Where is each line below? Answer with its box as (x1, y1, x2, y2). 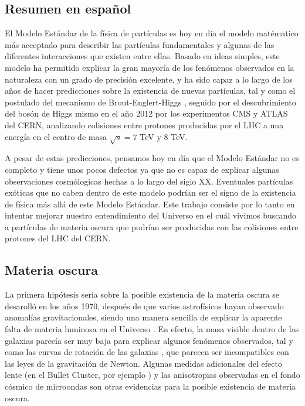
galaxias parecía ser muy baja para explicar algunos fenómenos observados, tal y (5, 334, 293, 346)
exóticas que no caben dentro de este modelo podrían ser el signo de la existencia (5, 186, 296, 199)
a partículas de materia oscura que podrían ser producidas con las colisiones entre (5, 220, 299, 233)
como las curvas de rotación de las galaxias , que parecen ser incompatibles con (5, 346, 289, 358)
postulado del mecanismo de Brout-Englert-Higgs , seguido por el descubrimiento (5, 95, 296, 108)
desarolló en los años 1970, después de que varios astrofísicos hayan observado (5, 299, 284, 312)
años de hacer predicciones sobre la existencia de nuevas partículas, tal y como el (5, 84, 296, 97)
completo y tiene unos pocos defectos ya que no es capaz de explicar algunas (5, 163, 279, 175)
